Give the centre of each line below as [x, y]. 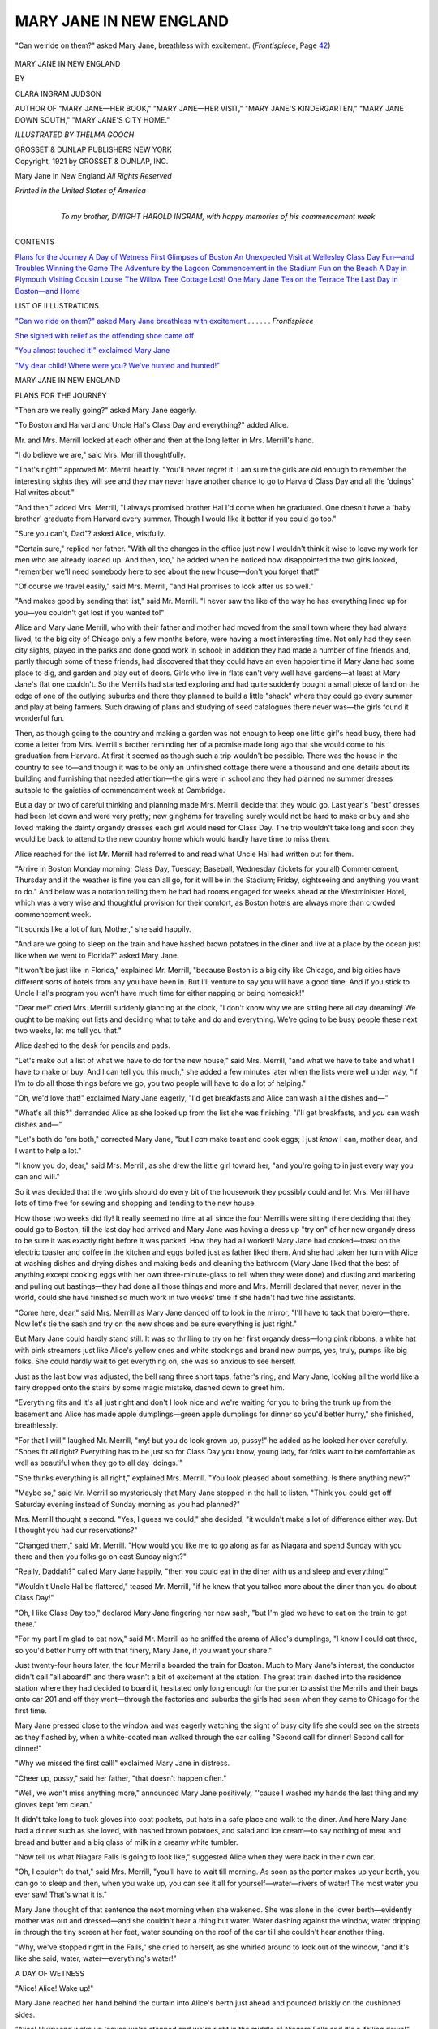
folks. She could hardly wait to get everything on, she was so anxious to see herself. [155, 1361]
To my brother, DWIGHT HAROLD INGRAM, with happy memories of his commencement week [218, 216]
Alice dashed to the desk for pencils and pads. [92, 1045]
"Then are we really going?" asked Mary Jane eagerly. [106, 410]
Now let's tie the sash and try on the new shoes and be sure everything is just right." [156, 1324]
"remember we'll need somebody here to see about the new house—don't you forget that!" [167, 571]
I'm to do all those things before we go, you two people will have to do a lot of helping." [161, 1083]
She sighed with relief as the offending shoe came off [105, 335]
